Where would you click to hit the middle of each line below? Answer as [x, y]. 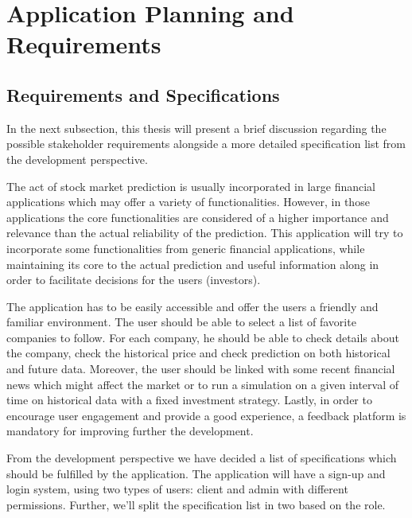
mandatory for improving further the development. [130, 431]
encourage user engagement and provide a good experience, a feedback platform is [206, 415]
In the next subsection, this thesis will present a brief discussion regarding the [196, 128]
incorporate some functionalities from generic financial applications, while [186, 248]
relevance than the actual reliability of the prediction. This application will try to [205, 233]
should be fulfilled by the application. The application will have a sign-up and [196, 473]
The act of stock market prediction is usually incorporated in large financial [191, 186]
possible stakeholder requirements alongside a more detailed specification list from [206, 144]
